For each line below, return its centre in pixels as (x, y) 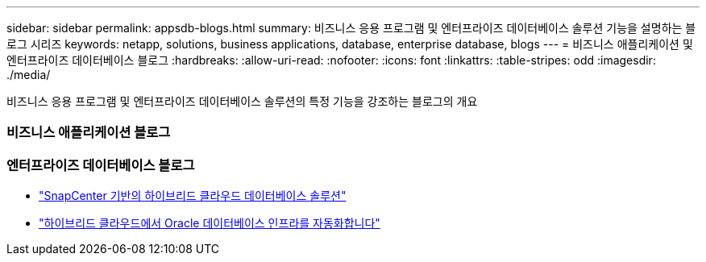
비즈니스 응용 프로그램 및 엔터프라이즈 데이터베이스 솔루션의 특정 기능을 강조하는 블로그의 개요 (242, 101)
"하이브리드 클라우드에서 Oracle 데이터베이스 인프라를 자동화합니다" (210, 223)
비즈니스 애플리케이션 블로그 (89, 133)
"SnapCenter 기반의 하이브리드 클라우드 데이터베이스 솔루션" (193, 196)
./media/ (29, 75)
